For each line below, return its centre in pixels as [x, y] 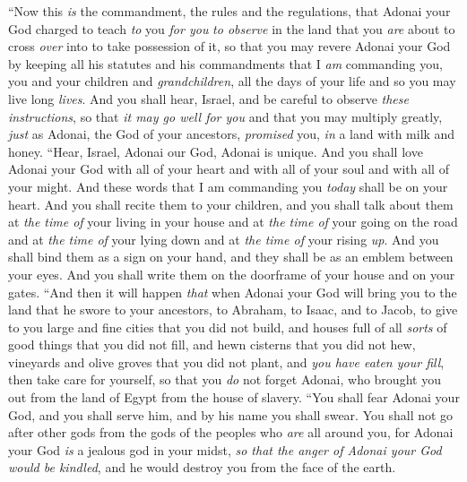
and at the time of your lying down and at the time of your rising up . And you [224, 239]
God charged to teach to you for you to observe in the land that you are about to [232, 28]
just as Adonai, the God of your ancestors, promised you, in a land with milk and [232, 134]
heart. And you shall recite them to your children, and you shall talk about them [231, 204]
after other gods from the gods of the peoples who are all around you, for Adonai [231, 432]
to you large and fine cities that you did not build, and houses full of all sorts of [228, 327]
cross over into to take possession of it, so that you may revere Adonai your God [229, 46]
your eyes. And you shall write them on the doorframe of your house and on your [232, 274]
